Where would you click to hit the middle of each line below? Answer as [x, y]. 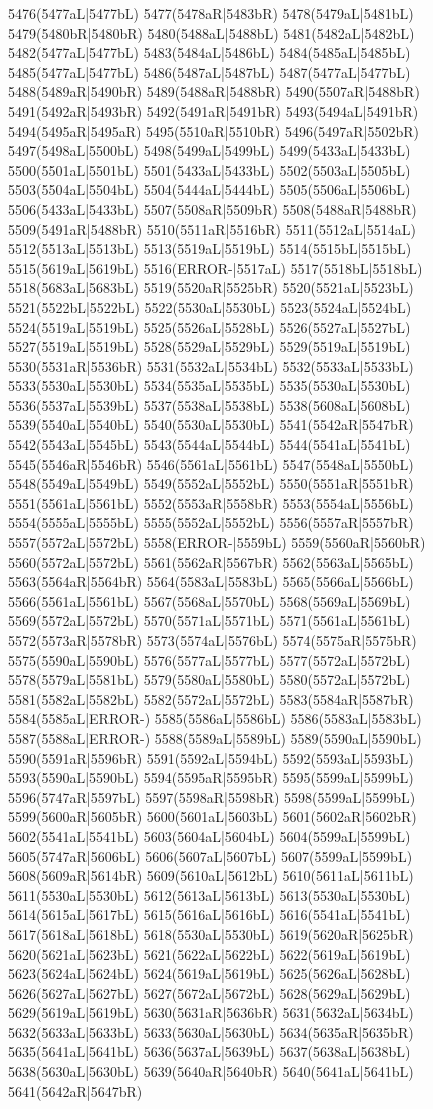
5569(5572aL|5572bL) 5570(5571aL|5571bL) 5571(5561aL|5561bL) [209, 620]
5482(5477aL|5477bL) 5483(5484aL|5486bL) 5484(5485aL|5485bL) [209, 52]
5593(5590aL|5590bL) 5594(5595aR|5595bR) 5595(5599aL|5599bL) [211, 777]
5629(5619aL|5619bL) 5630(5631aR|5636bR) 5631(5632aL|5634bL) [211, 1012]
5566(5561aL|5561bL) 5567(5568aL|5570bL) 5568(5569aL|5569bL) [209, 600]
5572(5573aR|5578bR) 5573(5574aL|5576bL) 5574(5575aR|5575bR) [212, 640]
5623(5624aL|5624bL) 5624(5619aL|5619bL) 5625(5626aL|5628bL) [209, 973]
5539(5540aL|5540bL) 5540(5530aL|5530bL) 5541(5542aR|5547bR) [211, 424]
